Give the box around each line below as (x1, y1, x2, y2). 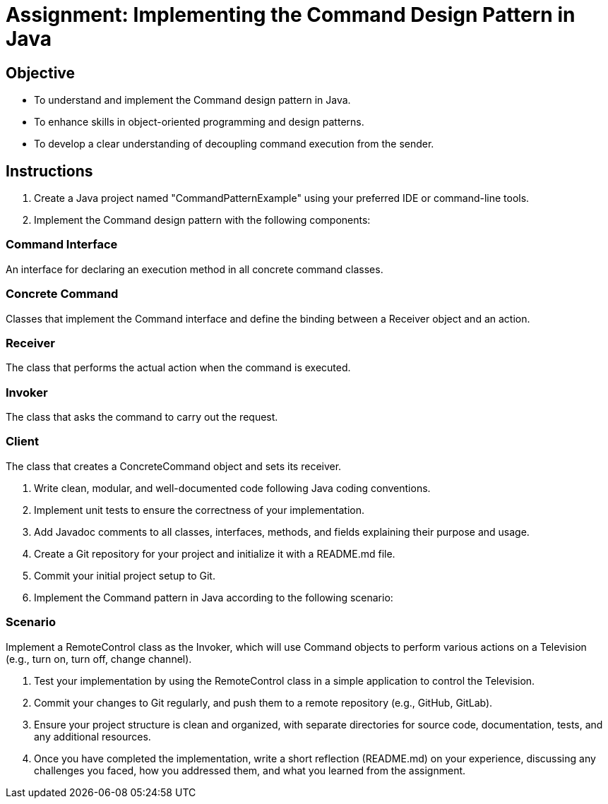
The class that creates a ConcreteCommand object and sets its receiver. (6, 460, 342, 472)
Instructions (6, 162, 93, 180)
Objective (6, 64, 76, 82)
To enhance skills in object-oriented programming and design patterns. (34, 116, 364, 128)
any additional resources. (34, 730, 151, 743)
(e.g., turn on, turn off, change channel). (6, 652, 192, 665)
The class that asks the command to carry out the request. (6, 411, 278, 424)
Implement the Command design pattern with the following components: (34, 214, 371, 227)
